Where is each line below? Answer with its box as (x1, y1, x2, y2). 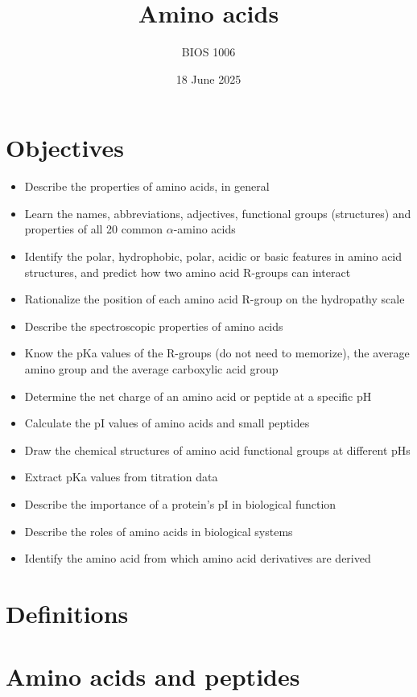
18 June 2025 (175, 70, 242, 87)
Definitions (6, 596, 129, 629)
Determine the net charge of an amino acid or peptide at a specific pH (24, 387, 372, 404)
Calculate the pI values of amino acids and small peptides (24, 414, 310, 431)
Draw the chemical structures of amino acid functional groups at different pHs (24, 441, 411, 458)
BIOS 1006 (181, 43, 236, 60)
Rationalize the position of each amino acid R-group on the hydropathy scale (24, 291, 405, 307)
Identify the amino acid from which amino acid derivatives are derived (24, 550, 371, 567)
